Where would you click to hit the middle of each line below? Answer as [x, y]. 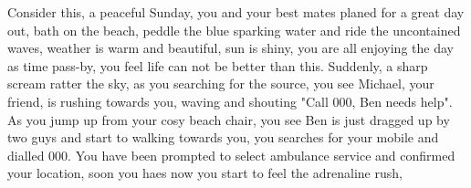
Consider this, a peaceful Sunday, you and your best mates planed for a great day [236, 12]
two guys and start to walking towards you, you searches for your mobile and [223, 137]
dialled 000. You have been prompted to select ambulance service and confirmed [231, 155]
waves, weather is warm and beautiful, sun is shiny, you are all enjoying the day [230, 48]
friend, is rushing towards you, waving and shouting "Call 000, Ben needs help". [230, 101]
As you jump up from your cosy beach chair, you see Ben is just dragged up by [229, 119]
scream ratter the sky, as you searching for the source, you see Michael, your [221, 84]
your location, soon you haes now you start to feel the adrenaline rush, [205, 173]
